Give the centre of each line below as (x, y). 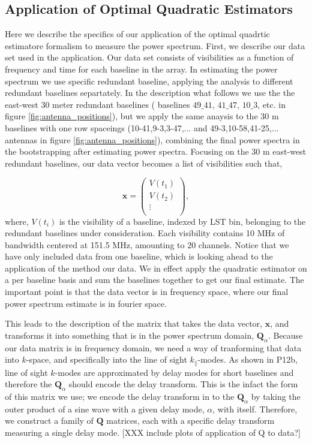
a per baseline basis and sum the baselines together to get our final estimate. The (154, 280)
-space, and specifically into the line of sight (106, 359)
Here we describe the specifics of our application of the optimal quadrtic (137, 34)
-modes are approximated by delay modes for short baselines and (174, 372)
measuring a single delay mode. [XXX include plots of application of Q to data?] (153, 433)
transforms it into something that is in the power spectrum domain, (130, 335)
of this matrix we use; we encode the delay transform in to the (120, 397)
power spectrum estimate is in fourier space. (86, 303)
